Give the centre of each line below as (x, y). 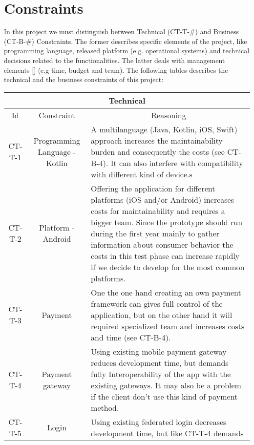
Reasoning (169, 115)
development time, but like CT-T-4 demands (167, 433)
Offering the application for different (153, 188)
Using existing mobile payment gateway (159, 351)
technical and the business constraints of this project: (84, 79)
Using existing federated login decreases (159, 422)
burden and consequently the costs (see (158, 151)
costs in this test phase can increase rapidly (165, 255)
